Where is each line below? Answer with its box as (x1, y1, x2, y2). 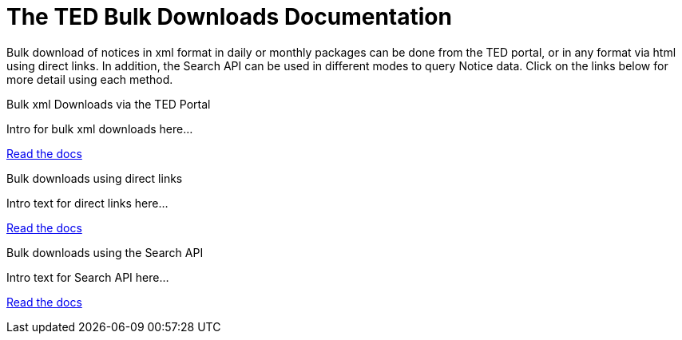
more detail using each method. (6, 72, 173, 86)
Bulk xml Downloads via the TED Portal (6, 97, 211, 111)
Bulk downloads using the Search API (6, 245, 204, 259)
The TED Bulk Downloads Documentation (6, 3, 452, 30)
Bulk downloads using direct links (6, 171, 183, 185)
